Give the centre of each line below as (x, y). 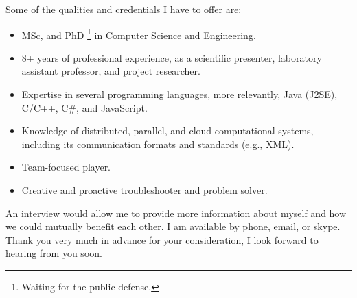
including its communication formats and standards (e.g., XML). (158, 144)
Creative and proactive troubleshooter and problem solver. (145, 190)
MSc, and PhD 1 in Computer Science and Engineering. (139, 34)
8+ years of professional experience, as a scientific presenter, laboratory (172, 57)
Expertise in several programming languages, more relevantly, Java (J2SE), (180, 94)
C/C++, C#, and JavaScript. (84, 107)
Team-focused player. (66, 167)
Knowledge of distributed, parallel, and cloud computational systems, (168, 131)
